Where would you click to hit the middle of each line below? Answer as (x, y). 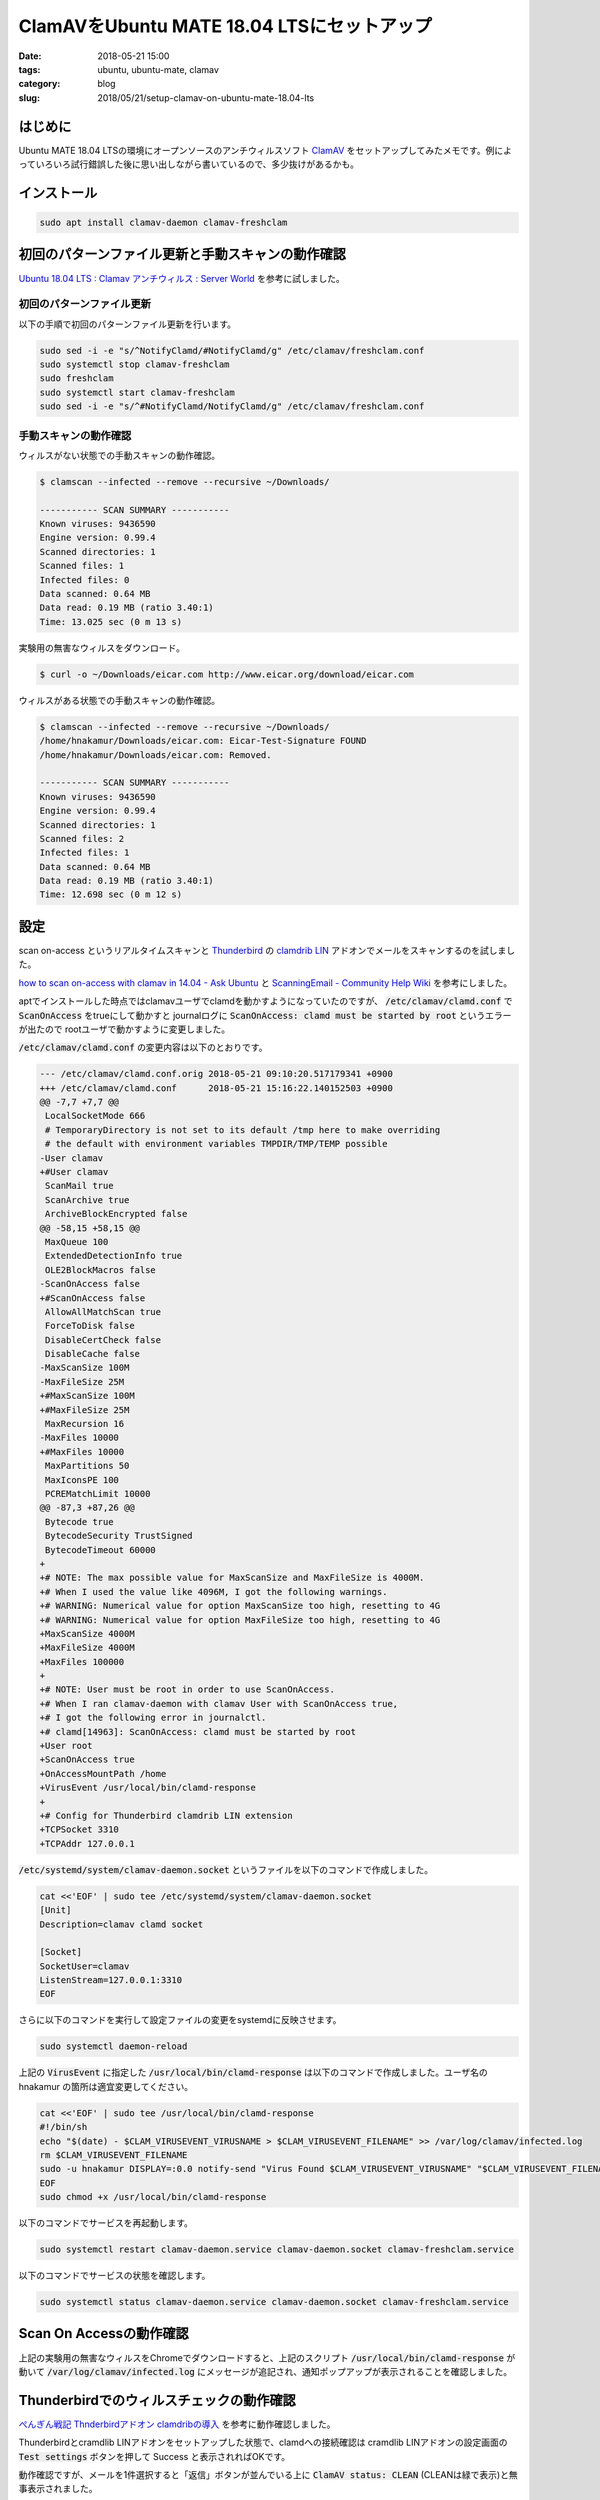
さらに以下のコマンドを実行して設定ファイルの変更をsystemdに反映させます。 (180, 2020)
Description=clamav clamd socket (121, 1924)
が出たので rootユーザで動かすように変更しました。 (124, 1029)
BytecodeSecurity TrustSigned (119, 1536)
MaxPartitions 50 (87, 1466)
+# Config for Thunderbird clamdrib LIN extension (166, 1815)
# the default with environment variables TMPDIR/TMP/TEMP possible (216, 1144)
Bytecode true (79, 1521)
